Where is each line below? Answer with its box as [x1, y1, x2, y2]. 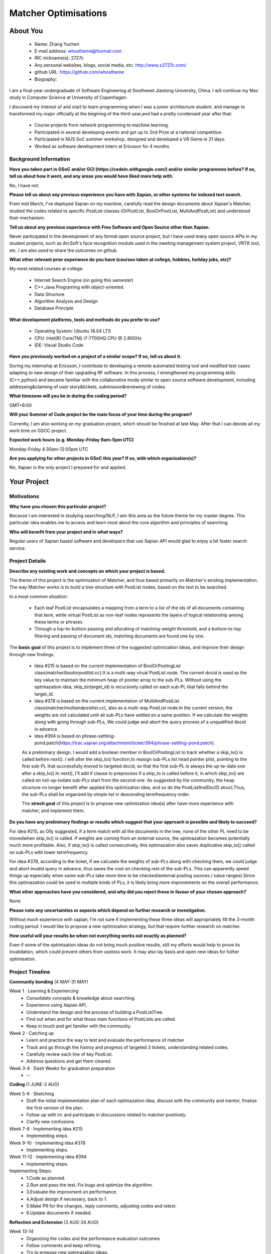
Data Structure [34, 291, 65, 297]
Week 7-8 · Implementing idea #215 [9, 1126, 83, 1132]
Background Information [9, 155, 70, 163]
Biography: [34, 76, 57, 82]
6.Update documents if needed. [26, 1210, 92, 1216]
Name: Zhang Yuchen [34, 41, 80, 47]
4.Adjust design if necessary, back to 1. [26, 1196, 107, 1202]
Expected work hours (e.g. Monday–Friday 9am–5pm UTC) [9, 437, 134, 443]
